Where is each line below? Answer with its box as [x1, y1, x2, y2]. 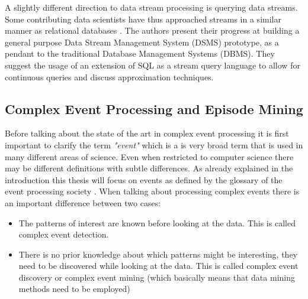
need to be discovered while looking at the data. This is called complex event [18, 259, 299, 272]
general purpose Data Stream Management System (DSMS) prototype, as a [5, 35, 279, 48]
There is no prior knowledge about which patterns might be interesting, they [18, 248, 298, 260]
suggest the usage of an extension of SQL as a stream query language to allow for [5, 58, 300, 71]
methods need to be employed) [18, 282, 130, 295]
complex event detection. [18, 228, 109, 240]
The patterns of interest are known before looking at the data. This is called [18, 216, 296, 229]
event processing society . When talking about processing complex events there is [5, 185, 300, 197]
